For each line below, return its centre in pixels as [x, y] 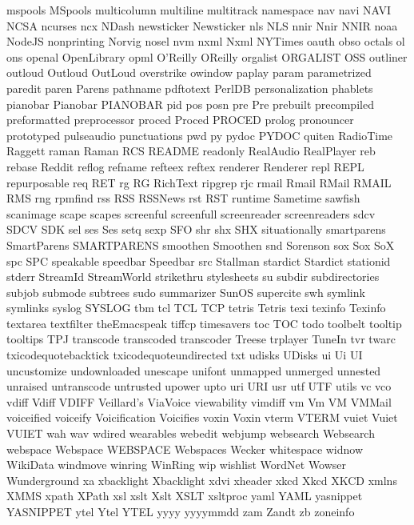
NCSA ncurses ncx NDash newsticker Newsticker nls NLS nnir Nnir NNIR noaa [202, 25]
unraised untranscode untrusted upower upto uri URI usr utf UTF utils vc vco [199, 386]
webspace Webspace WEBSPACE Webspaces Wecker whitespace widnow [185, 449]
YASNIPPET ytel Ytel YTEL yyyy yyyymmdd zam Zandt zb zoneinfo [181, 511]
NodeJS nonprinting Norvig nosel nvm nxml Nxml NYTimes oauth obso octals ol [206, 41]
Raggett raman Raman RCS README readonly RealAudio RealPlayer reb [191, 151]
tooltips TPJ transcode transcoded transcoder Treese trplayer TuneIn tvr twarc [201, 339]
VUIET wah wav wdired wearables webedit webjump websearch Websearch [191, 433]
